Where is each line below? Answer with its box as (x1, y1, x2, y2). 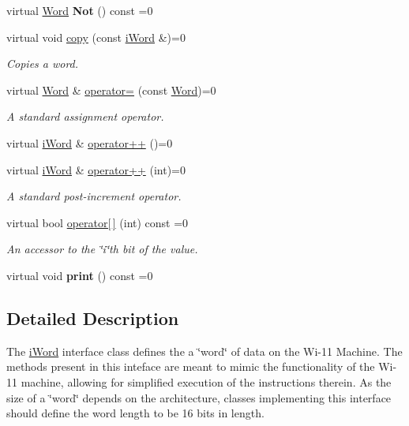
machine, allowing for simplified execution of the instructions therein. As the (21, 373, 392, 390)
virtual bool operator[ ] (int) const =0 (6, 214, 189, 230)
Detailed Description (6, 305, 179, 330)
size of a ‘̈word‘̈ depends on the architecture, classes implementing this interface (6, 389, 392, 405)
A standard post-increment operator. (6, 188, 182, 204)
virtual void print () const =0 (6, 267, 153, 283)
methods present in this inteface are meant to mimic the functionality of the (6, 358, 375, 375)
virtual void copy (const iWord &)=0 (6, 28, 186, 45)
